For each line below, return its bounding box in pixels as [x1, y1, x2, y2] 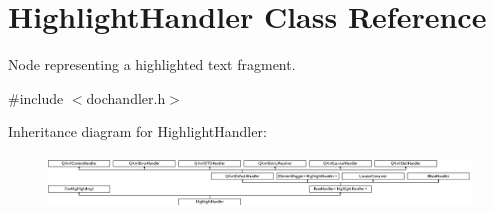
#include [8, 87, 64, 108]
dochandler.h [86, 87, 166, 108]
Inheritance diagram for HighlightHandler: [8, 121, 267, 142]
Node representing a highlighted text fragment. [8, 54, 296, 75]
